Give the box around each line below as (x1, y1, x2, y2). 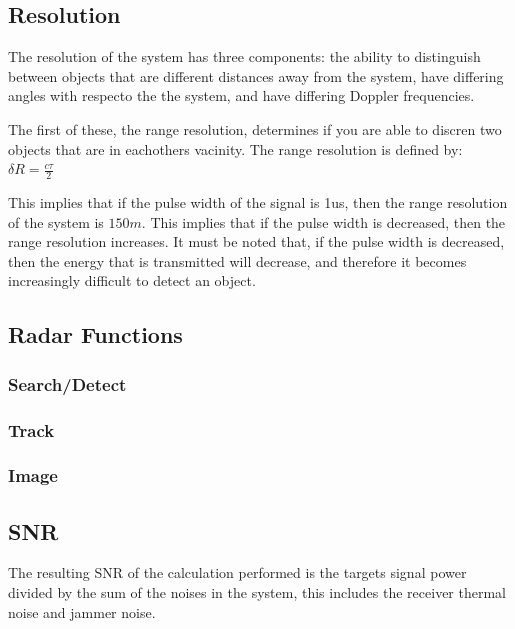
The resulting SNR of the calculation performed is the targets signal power (8, 562, 467, 583)
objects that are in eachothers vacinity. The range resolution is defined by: (8, 138, 463, 159)
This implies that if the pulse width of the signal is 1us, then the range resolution (8, 192, 508, 212)
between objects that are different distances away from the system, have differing (8, 65, 504, 86)
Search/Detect (8, 371, 127, 396)
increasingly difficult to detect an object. (8, 270, 256, 291)
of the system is (8, 211, 104, 232)
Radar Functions (8, 319, 183, 350)
